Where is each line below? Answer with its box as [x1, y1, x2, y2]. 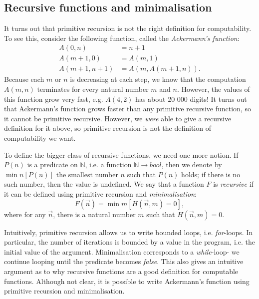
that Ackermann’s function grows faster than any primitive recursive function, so [4, 103, 251, 114]
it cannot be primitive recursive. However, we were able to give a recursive [4, 113, 232, 123]
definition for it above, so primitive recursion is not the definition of [4, 123, 211, 133]
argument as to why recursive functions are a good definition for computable [4, 266, 239, 276]
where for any [4, 209, 46, 219]
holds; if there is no [181, 169, 241, 179]
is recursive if [213, 179, 254, 189]
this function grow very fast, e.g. [4, 93, 103, 104]
